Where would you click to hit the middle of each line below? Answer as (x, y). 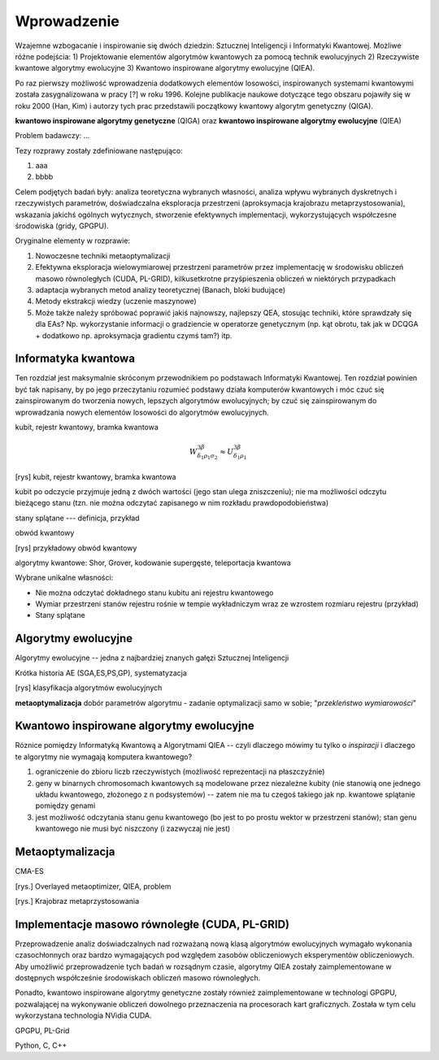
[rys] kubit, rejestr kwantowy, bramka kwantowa (96, 476)
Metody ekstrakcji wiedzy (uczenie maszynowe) (116, 302)
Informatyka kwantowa (75, 359)
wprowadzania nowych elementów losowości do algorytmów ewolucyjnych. (142, 412)
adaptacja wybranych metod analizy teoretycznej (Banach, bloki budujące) (161, 289)
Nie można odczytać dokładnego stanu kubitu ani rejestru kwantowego (154, 593)
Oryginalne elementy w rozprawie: (72, 241)
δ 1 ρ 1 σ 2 (208, 456)
